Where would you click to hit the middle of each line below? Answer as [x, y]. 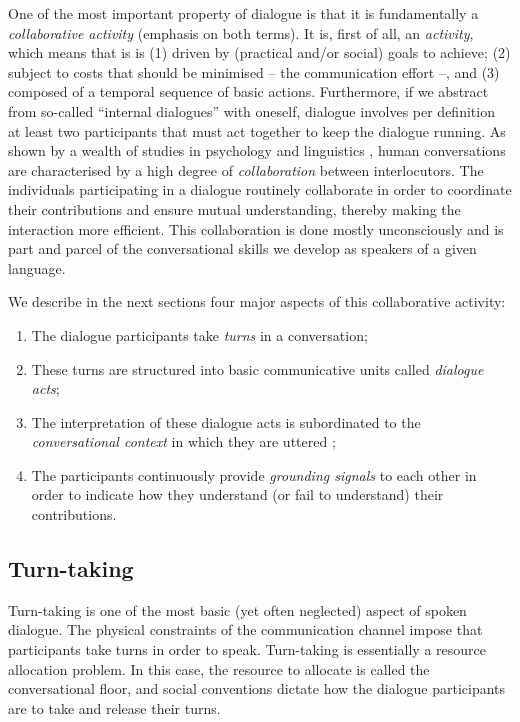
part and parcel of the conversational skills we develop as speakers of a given [242, 248]
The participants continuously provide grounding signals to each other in [254, 474]
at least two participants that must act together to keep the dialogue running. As [257, 130]
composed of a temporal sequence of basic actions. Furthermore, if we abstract [248, 91]
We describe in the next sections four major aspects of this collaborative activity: [257, 301]
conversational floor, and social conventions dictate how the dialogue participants [257, 688]
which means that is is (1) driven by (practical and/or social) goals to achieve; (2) [259, 52]
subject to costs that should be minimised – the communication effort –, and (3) [254, 71]
